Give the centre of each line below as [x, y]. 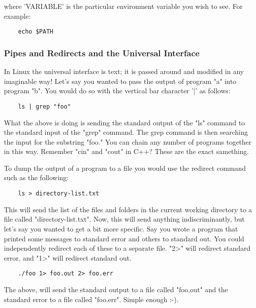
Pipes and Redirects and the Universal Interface [102, 53]
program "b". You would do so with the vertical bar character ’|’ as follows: [117, 91]
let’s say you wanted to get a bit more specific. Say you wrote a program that [121, 228]
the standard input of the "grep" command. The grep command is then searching [126, 132]
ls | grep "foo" [45, 106]
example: [17, 16]
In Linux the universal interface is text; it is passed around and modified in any [124, 71]
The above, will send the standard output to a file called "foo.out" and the [116, 289]
